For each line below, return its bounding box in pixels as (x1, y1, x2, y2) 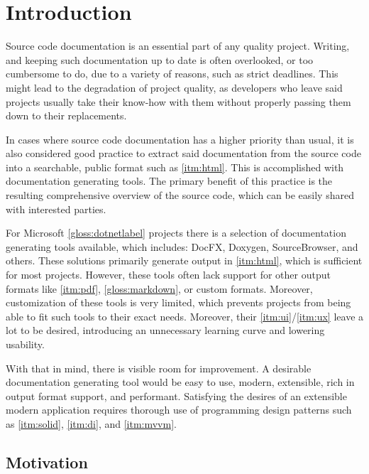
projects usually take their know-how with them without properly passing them (6, 94, 351, 109)
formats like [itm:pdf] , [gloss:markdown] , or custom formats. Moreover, (6, 281, 313, 296)
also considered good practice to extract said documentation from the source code (6, 146, 361, 161)
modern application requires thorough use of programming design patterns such (6, 402, 352, 417)
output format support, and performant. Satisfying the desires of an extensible (6, 388, 347, 403)
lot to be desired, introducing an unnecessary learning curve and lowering (6, 323, 325, 338)
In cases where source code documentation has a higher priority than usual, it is (6, 131, 354, 146)
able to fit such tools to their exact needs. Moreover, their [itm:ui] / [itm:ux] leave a (6, 308, 364, 323)
